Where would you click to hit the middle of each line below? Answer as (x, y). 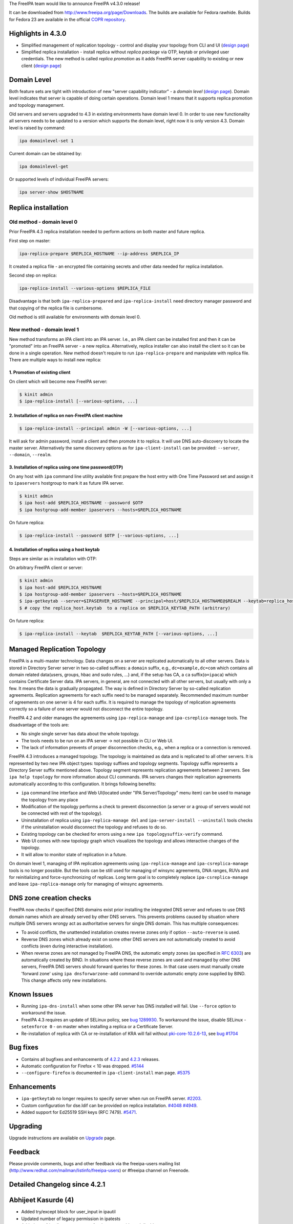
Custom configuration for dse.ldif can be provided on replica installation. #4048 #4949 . (109, 1105)
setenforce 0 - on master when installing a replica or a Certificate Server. (97, 1027)
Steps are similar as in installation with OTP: (53, 559)
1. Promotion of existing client (40, 373)
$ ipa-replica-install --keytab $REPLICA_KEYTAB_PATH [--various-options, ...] (118, 634)
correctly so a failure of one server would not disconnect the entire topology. (86, 709)
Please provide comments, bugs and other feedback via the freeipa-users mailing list (94, 1163)
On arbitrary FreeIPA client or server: (46, 567)
